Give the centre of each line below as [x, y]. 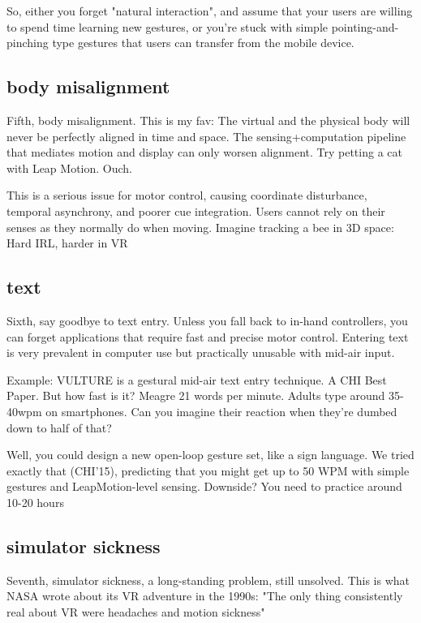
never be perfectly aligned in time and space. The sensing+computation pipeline [206, 136]
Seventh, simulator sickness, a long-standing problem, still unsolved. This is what [208, 580]
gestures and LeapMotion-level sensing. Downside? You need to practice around [204, 486]
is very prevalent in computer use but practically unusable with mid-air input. [201, 352]
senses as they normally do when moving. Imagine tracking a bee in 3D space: [200, 227]
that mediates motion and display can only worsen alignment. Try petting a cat [204, 152]
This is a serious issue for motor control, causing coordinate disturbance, [187, 195]
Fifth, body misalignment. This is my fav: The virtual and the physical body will [208, 120]
